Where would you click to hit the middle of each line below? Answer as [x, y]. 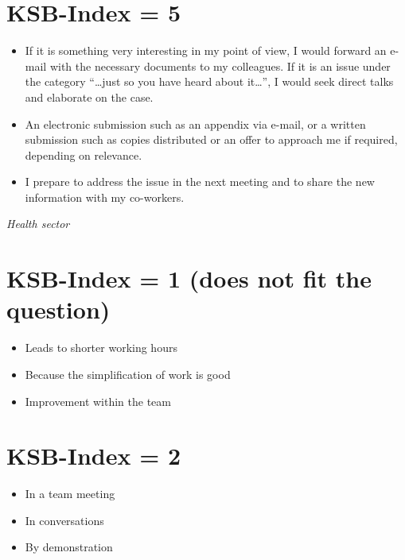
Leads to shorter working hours [101, 348]
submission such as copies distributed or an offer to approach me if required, [211, 139]
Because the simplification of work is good [128, 374]
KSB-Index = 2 [94, 456]
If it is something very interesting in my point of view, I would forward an [206, 50]
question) [58, 309]
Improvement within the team [98, 401]
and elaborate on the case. [89, 97]
